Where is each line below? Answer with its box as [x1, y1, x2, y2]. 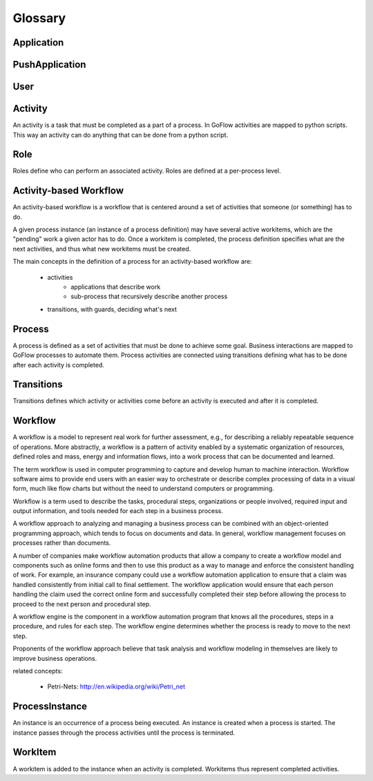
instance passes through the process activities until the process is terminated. [12, 729, 236, 737]
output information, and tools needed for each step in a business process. [12, 507, 224, 515]
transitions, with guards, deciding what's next [47, 305, 178, 314]
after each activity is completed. [12, 360, 105, 369]
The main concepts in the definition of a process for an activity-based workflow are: [12, 258, 252, 266]
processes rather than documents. [12, 539, 111, 547]
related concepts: [12, 666, 63, 675]
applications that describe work [70, 283, 161, 291]
